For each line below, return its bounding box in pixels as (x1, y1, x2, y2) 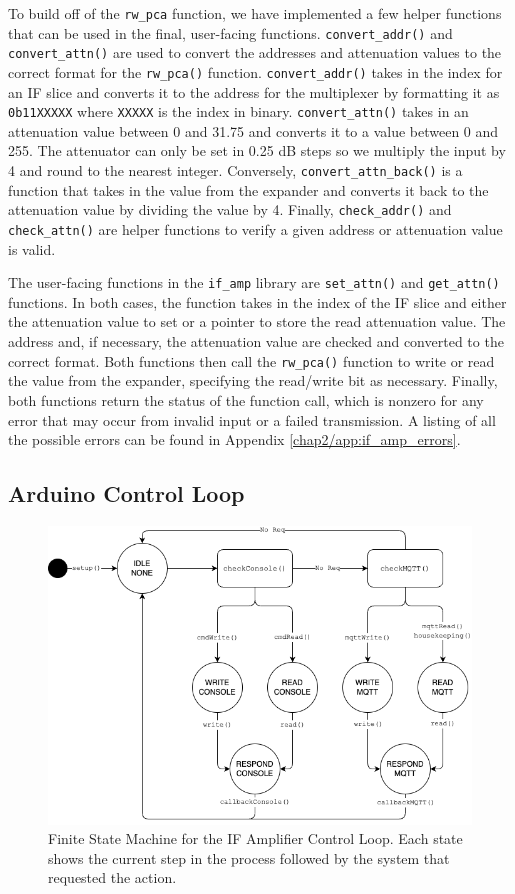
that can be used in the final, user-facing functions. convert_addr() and (8, 22, 453, 43)
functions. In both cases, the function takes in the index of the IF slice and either (8, 291, 507, 312)
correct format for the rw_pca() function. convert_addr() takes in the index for (8, 61, 503, 82)
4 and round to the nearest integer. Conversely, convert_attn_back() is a (8, 160, 463, 181)
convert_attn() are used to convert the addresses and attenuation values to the (8, 42, 502, 63)
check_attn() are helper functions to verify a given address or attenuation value (8, 218, 503, 239)
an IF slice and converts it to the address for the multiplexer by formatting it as (8, 81, 500, 102)
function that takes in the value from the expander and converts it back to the (8, 179, 489, 200)
